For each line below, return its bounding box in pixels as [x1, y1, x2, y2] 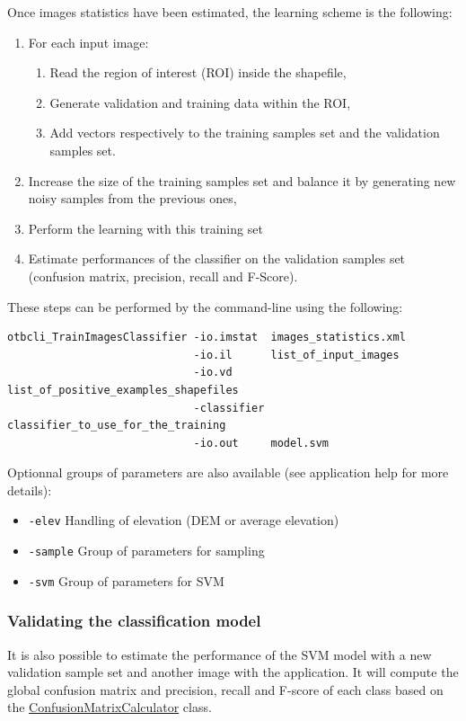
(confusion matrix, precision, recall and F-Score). [28, 266, 298, 285]
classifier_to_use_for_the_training [7, 419, 226, 432]
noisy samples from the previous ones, [28, 189, 237, 208]
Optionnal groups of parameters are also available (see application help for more [7, 463, 449, 482]
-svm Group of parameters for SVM [28, 571, 224, 590]
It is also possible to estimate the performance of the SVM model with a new [7, 645, 432, 663]
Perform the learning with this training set [28, 218, 263, 237]
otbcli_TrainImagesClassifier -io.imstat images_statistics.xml [7, 331, 406, 344]
